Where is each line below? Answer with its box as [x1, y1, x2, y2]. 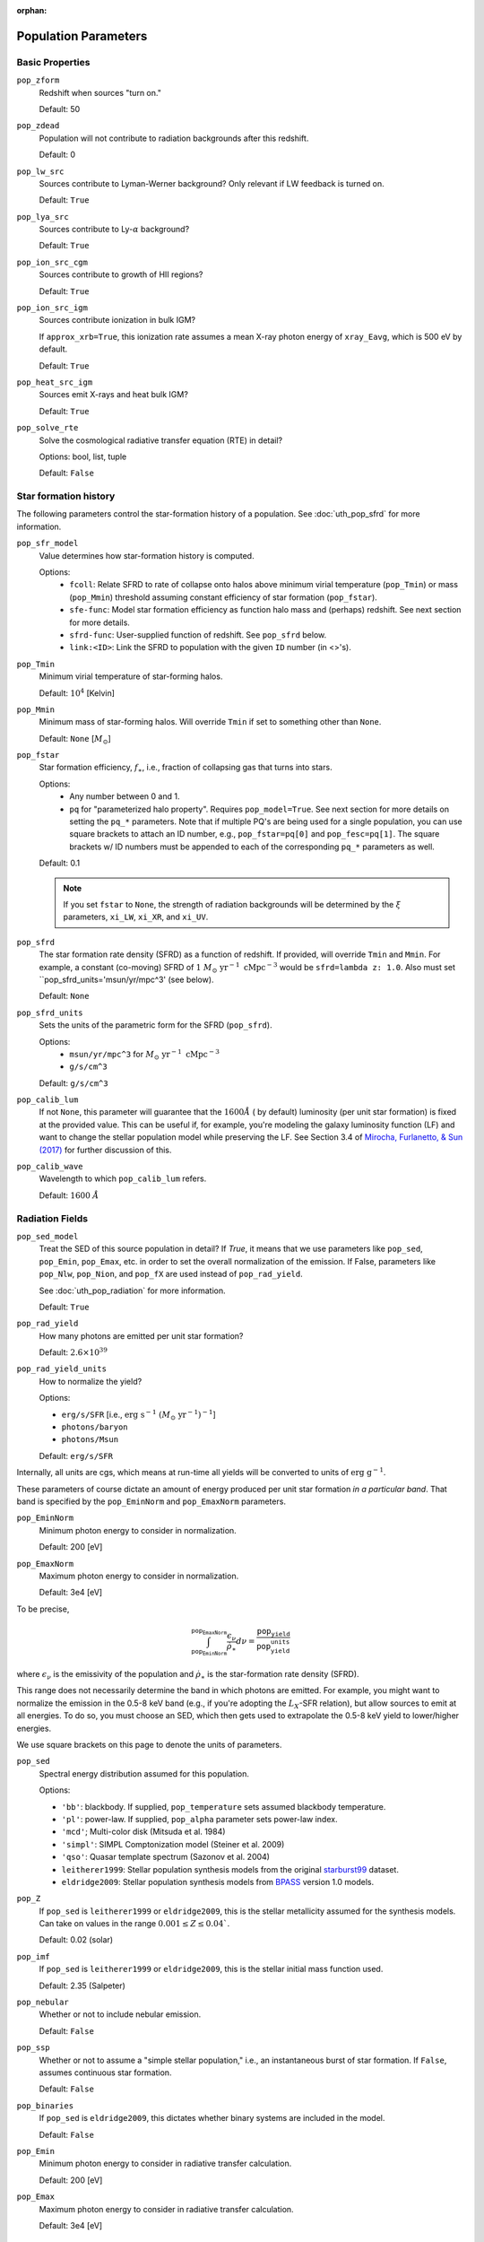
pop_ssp [16, 2043, 51, 2053]
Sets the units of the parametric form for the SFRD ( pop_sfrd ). [39, 1020, 272, 1030]
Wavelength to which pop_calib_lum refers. [39, 1173, 207, 1184]
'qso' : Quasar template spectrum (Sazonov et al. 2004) [61, 1852, 271, 1863]
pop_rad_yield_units [16, 1364, 108, 1374]
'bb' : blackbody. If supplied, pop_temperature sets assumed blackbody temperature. [61, 1801, 386, 1812]
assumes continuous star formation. [39, 2067, 172, 2078]
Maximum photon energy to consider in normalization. [39, 1570, 239, 1581]
